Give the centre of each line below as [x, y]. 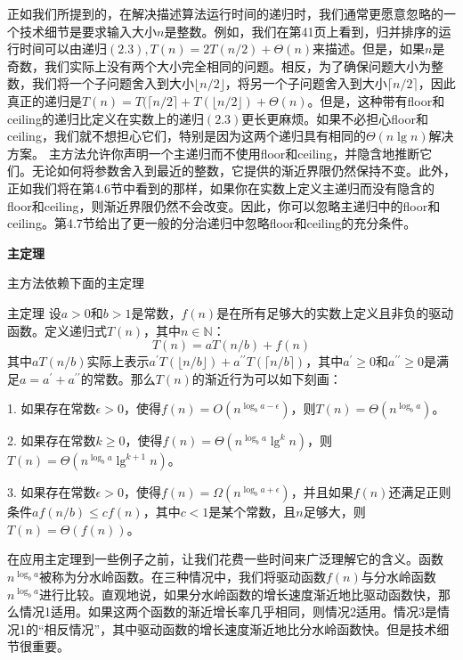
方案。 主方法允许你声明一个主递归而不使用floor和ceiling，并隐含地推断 [214, 153]
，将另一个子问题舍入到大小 [306, 83]
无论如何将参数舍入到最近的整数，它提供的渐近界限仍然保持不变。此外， [244, 171]
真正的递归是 [45, 100]
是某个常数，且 [252, 512]
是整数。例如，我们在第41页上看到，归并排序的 [301, 31]
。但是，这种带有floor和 [376, 100]
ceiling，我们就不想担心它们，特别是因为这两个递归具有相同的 [187, 136]
